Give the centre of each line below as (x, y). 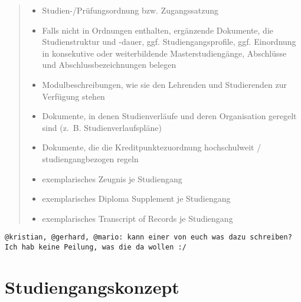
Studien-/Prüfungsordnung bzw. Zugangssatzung (130, 10)
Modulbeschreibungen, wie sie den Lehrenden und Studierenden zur (164, 84)
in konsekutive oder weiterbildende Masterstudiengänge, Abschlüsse (164, 53)
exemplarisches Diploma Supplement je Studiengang (136, 198)
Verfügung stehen (73, 96)
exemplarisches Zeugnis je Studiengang (112, 178)
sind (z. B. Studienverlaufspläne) (102, 127)
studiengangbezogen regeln (90, 158)
